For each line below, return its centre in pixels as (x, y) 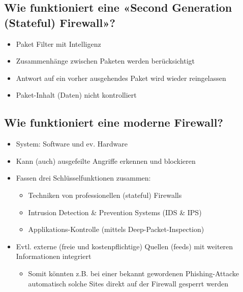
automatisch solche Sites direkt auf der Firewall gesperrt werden (128, 283)
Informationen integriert (54, 256)
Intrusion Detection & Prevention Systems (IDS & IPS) (115, 212)
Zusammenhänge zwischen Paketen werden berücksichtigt (105, 61)
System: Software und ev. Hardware (72, 144)
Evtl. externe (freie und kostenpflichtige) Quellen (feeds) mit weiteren (125, 246)
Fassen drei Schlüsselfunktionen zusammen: (83, 178)
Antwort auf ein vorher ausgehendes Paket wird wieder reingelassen (121, 78)
